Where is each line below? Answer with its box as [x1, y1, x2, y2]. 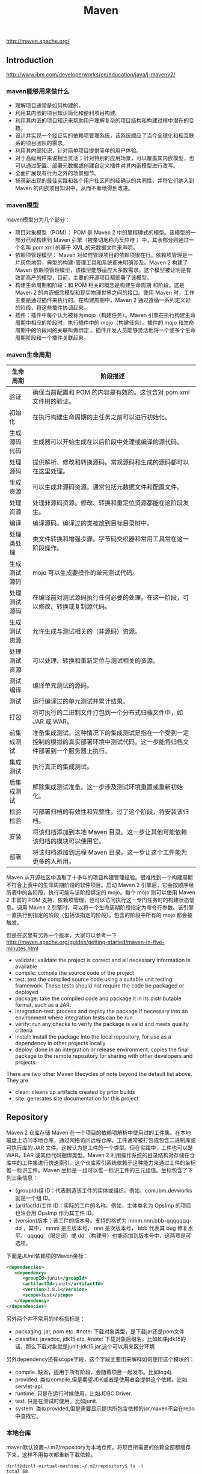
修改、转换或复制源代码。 [38, 602, 111, 610]
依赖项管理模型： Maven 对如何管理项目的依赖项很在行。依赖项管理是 [14, 251, 188, 259]
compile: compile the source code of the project [14, 969, 134, 976]
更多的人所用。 [32, 857, 75, 865]
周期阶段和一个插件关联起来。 [14, 334, 89, 341]
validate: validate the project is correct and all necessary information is [14, 956, 191, 963]
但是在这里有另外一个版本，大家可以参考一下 [6, 932, 117, 939]
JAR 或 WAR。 [32, 717, 73, 725]
